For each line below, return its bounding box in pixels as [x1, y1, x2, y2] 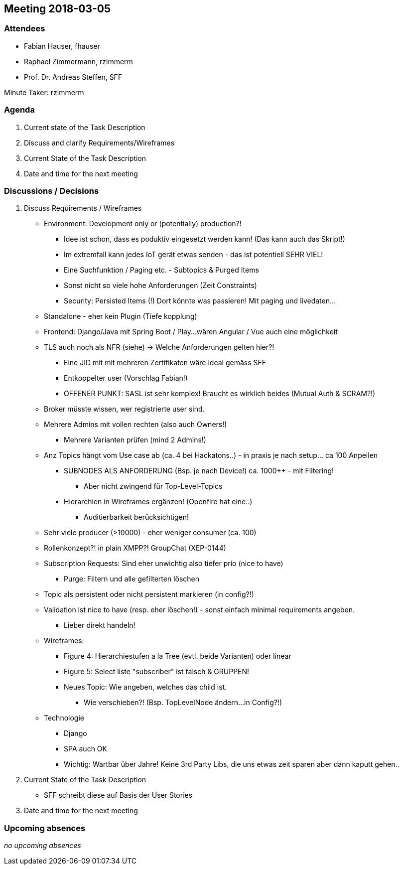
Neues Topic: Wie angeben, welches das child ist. [64, 683, 227, 692]
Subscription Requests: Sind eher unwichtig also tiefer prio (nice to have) [44, 559, 283, 568]
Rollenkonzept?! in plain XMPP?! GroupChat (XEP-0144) [44, 544, 226, 553]
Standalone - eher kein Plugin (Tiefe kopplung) [44, 312, 197, 321]
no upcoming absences [4, 841, 81, 850]
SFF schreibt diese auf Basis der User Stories [44, 791, 193, 800]
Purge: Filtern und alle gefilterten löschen [64, 575, 200, 583]
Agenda [4, 105, 35, 115]
